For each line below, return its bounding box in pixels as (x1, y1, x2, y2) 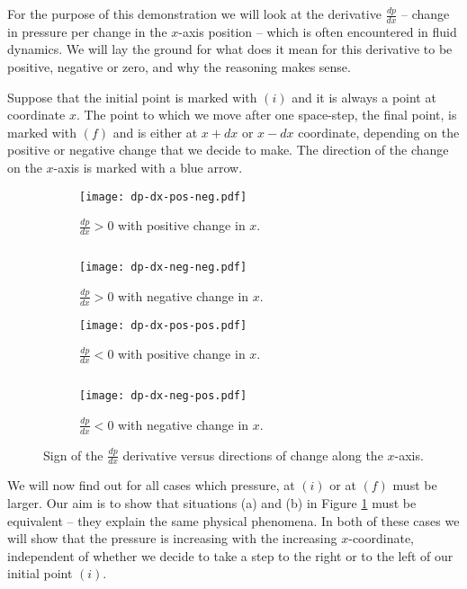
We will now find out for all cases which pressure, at (7, 476, 295, 495)
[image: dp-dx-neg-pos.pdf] (79, 389, 247, 403)
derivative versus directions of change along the (122, 445, 383, 464)
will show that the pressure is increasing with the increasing (7, 529, 337, 548)
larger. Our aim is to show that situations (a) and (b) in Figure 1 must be (7, 493, 417, 512)
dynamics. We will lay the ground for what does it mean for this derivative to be (7, 40, 453, 58)
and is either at (112, 122, 198, 141)
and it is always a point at (292, 87, 436, 106)
